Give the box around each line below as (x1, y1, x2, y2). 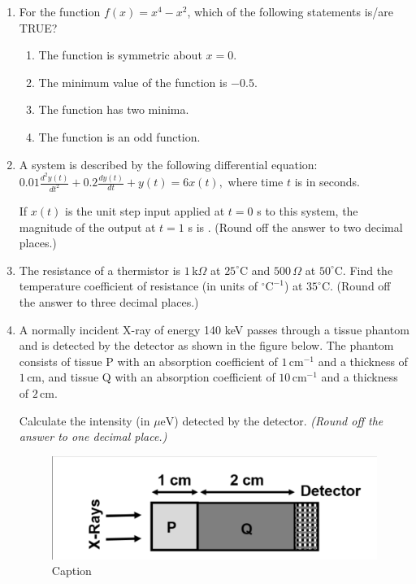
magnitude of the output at (19, 218, 156, 235)
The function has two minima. (38, 101, 189, 118)
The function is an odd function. (38, 128, 201, 145)
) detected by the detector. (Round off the (174, 412, 383, 429)
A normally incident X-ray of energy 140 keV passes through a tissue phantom (19, 320, 409, 338)
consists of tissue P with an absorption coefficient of (19, 352, 278, 369)
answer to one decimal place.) (19, 428, 167, 445)
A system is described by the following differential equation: (19, 155, 318, 172)
